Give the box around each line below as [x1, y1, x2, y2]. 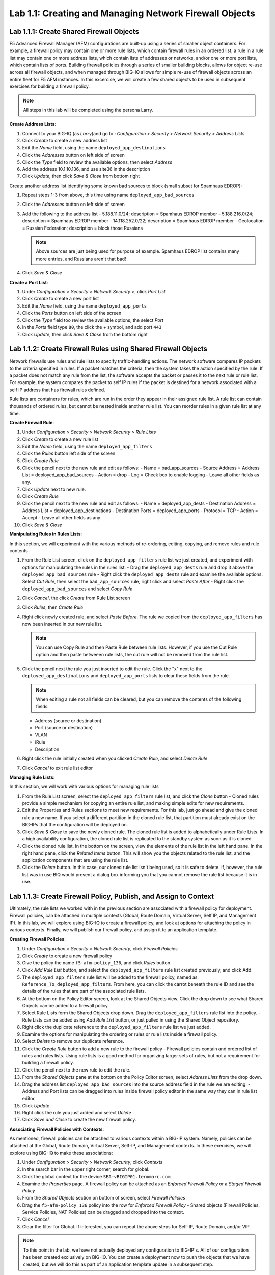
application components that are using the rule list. [22, 857, 129, 863]
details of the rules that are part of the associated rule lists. [22, 988, 146, 994]
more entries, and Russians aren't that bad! [36, 256, 127, 262]
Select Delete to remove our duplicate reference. [22, 1038, 124, 1044]
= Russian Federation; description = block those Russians [22, 225, 143, 231]
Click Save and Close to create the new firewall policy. [22, 1117, 136, 1123]
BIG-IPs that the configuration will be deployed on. [22, 822, 128, 828]
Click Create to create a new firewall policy [22, 953, 112, 959]
